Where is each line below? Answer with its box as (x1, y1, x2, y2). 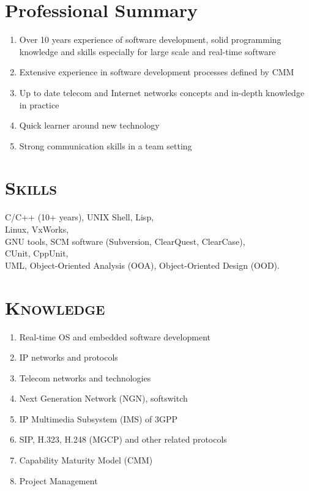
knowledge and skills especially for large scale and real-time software (19, 45, 276, 58)
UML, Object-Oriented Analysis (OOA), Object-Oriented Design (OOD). (5, 258, 280, 271)
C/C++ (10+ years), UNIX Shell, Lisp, (5, 211, 154, 223)
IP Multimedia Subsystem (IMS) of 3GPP (19, 412, 178, 425)
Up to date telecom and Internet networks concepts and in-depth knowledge (19, 86, 305, 99)
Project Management (19, 474, 98, 487)
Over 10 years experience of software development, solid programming (19, 33, 281, 46)
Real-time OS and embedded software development (19, 330, 210, 343)
